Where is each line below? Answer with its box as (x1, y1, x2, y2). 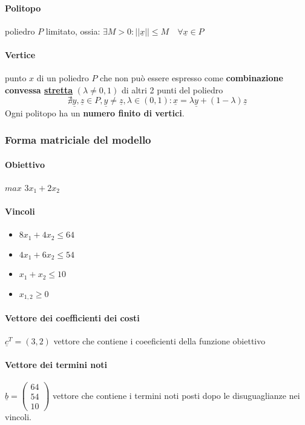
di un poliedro (36, 72, 89, 84)
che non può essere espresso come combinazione (100, 72, 283, 84)
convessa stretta (5, 83, 73, 96)
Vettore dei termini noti (5, 358, 107, 371)
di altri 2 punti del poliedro (121, 83, 223, 96)
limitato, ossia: (45, 24, 100, 37)
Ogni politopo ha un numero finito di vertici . (5, 106, 185, 119)
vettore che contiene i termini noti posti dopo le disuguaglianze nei (52, 389, 300, 401)
